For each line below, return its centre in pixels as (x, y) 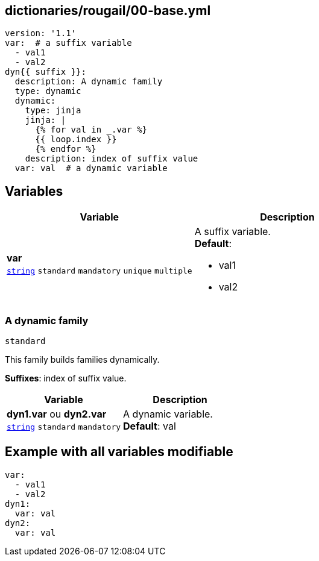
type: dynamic (48, 91)
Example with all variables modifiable (119, 452)
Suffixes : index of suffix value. (66, 378)
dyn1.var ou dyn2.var (57, 414)
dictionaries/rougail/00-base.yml (108, 11)
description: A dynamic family (89, 82)
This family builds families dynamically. (82, 360)
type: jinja (53, 111)
